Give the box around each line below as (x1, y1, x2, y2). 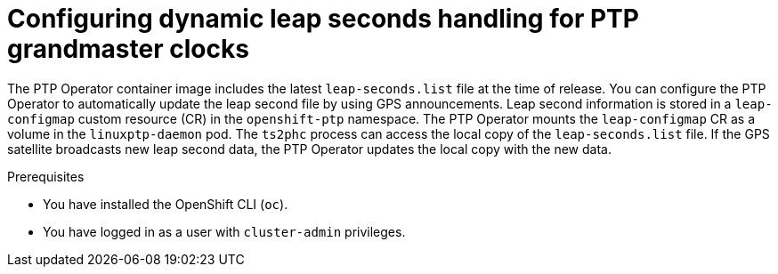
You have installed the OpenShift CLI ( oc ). (43, 196, 288, 212)
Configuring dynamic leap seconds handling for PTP (7, 4, 639, 34)
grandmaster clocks (7, 34, 249, 64)
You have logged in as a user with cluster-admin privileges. (43, 223, 406, 239)
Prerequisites (7, 168, 85, 184)
